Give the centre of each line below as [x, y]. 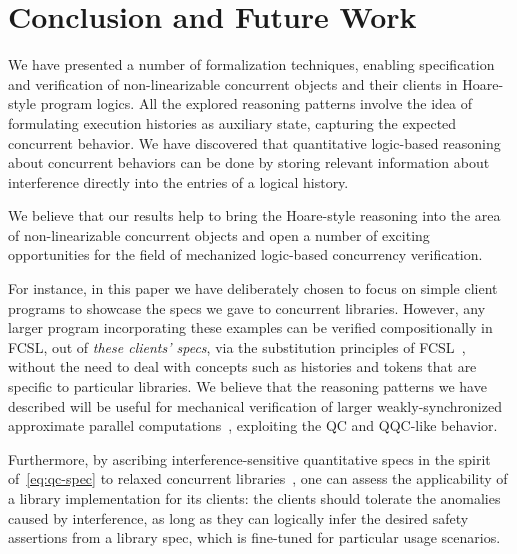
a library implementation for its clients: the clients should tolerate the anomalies [254, 498]
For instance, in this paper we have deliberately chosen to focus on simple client [253, 288]
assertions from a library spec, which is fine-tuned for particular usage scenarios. [254, 537]
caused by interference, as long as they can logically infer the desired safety [238, 517]
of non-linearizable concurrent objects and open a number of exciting [219, 234]
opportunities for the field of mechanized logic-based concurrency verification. [245, 254]
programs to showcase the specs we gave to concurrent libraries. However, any [247, 307]
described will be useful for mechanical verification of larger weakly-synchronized [255, 405]
